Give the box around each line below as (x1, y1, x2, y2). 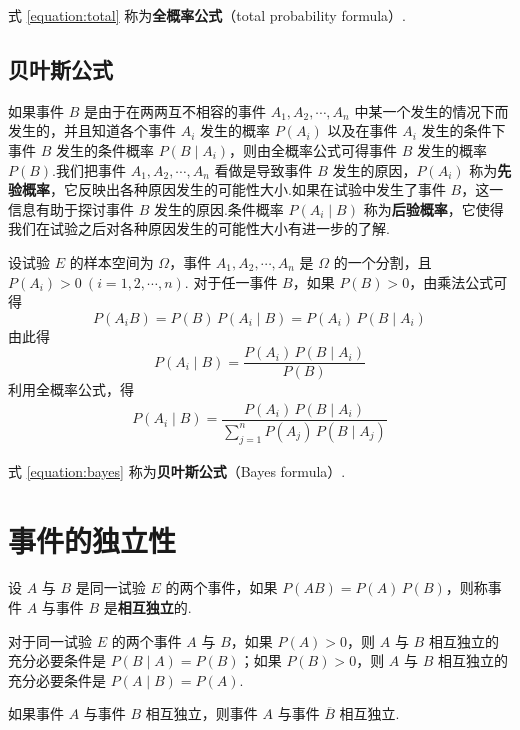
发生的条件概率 (55, 139, 154, 160)
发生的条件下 (421, 120, 506, 141)
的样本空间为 (69, 251, 154, 272)
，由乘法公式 (409, 271, 494, 292)
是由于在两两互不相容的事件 (83, 100, 266, 121)
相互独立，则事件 (145, 703, 258, 724)
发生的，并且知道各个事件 (8, 120, 176, 141)
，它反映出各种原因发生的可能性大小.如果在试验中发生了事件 (50, 179, 446, 200)
